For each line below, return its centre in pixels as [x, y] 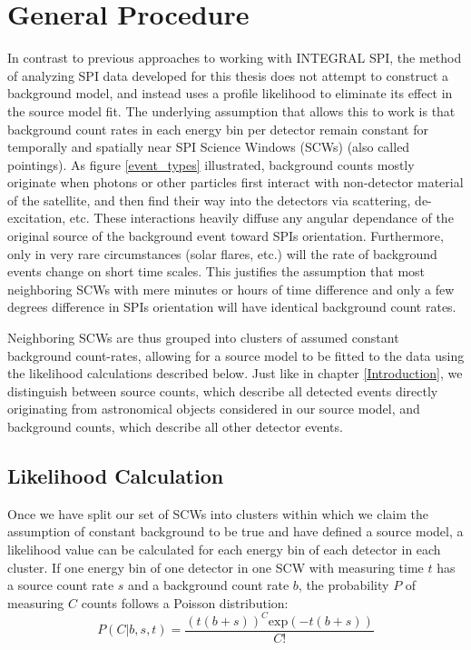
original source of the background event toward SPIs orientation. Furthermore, [226, 236]
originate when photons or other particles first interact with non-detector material [235, 182]
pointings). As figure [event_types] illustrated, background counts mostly [211, 164]
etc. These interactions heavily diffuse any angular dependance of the [261, 218]
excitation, [37, 218]
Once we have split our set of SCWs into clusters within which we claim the [218, 513]
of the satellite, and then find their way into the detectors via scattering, [209, 200]
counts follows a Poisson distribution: [185, 602]
